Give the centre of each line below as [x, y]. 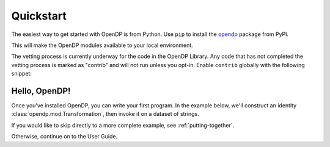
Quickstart [39, 16]
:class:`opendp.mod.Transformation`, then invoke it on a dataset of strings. [105, 114]
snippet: [21, 74]
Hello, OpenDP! [41, 91]
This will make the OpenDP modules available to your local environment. [102, 45]
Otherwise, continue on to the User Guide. [64, 137]
